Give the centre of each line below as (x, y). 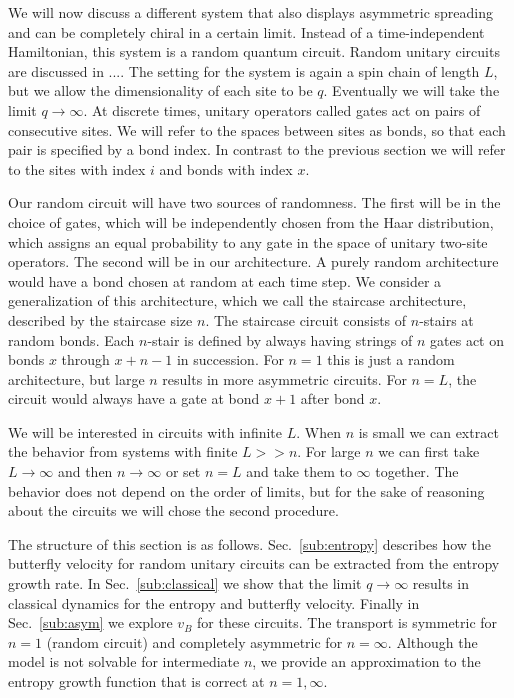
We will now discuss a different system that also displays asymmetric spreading (251, 12)
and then (85, 471)
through (85, 359)
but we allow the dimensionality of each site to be (160, 90)
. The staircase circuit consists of (306, 319)
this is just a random (391, 359)
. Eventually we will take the (411, 90)
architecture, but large (76, 378)
